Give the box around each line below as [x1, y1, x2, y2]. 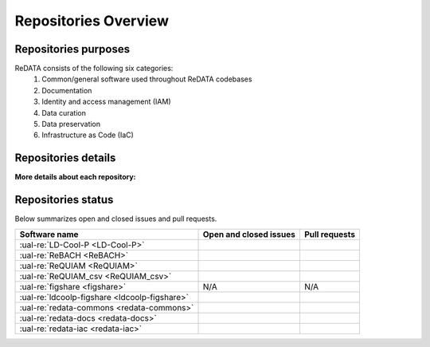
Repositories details [14, 152, 116, 165]
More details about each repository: [14, 172, 136, 182]
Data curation [41, 108, 87, 117]
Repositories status [14, 193, 114, 207]
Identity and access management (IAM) [41, 97, 171, 107]
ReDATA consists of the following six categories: [14, 64, 174, 73]
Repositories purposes [14, 42, 131, 56]
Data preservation [41, 120, 101, 129]
